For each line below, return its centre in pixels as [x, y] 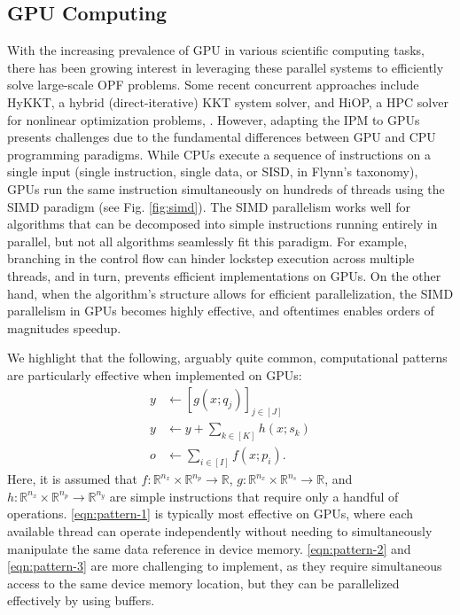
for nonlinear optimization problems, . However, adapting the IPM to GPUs [214, 119]
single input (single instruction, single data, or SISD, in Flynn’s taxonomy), [213, 171]
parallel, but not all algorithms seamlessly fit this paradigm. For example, [207, 241]
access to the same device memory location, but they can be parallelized [203, 583]
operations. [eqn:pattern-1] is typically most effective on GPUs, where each [211, 514]
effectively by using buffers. [81, 600]
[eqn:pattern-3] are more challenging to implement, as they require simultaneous [225, 566]
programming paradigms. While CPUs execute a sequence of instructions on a [219, 154]
